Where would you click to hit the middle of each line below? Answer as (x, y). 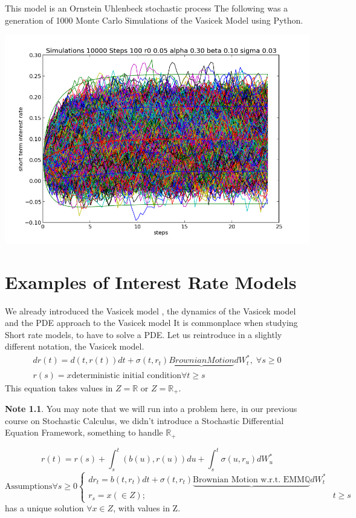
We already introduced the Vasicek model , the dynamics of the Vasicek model (150, 310)
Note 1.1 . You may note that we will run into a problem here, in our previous (151, 409)
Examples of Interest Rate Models (151, 281)
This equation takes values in (59, 387)
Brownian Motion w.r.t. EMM (249, 480)
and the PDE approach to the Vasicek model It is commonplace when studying (151, 323)
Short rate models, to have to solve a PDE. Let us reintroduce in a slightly (144, 334)
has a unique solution (44, 508)
